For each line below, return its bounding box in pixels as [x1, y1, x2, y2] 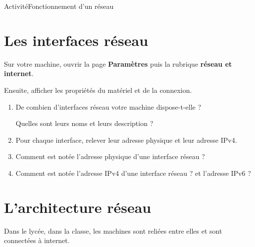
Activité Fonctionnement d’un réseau [4, 1, 114, 11]
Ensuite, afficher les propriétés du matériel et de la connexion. [4, 84, 192, 95]
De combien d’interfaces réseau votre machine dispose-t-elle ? [15, 101, 202, 112]
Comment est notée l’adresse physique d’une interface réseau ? [15, 151, 205, 162]
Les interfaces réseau [4, 30, 149, 50]
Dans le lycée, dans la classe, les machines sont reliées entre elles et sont [4, 225, 222, 236]
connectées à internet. [4, 235, 70, 246]
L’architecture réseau [4, 197, 152, 217]
